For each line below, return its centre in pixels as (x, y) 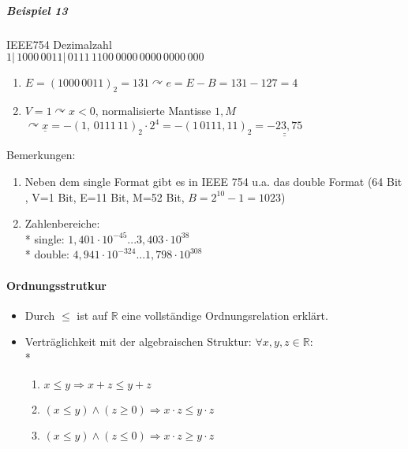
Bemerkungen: (41, 155)
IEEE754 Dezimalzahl (59, 44)
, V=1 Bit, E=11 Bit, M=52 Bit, (105, 197)
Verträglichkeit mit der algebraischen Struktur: (138, 341)
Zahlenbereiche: (62, 223)
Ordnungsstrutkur (57, 285)
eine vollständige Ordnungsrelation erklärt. (225, 315)
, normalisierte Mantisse (153, 110)
